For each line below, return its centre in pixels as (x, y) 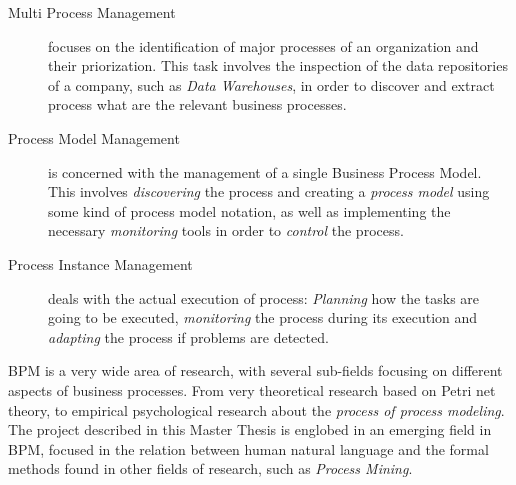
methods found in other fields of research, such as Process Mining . (210, 468)
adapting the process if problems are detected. (188, 336)
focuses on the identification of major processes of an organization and (263, 45)
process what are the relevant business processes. (197, 104)
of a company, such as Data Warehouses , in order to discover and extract (271, 84)
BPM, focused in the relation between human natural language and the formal (248, 448)
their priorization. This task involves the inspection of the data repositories (278, 65)
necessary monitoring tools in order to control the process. (226, 230)
